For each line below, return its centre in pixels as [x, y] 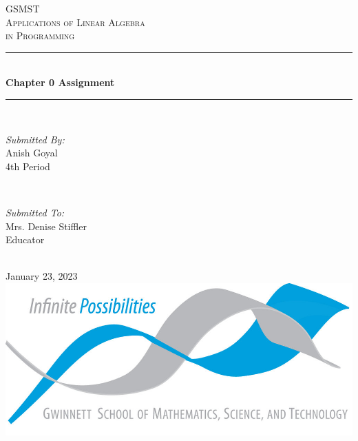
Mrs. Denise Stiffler [46, 226]
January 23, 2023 [42, 276]
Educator [25, 239]
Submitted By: [35, 139]
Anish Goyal [32, 153]
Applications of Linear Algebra [75, 22]
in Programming [40, 35]
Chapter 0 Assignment [60, 82]
